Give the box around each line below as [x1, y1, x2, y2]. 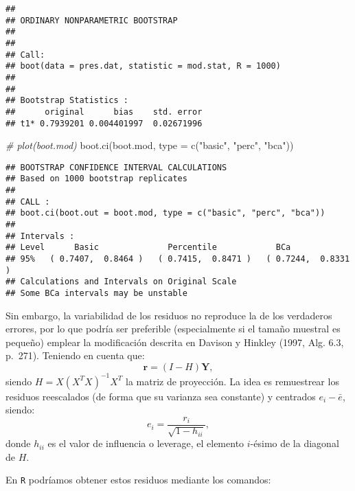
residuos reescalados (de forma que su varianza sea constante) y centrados [5, 389, 316, 403]
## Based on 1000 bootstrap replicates [5, 174, 187, 184]
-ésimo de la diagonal [250, 436, 339, 450]
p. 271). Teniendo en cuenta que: [5, 348, 145, 363]
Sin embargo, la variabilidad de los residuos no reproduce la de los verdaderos [5, 308, 332, 322]
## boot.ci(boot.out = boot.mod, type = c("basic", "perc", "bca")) [5, 208, 325, 218]
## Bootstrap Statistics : [5, 95, 128, 106]
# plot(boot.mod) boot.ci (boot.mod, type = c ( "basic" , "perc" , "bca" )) [5, 138, 294, 152]
